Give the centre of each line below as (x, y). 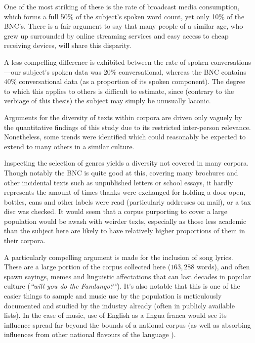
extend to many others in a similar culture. (69, 146)
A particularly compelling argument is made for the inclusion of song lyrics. (119, 257)
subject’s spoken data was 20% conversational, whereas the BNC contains (135, 71)
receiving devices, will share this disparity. (68, 45)
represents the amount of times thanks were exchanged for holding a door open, (125, 192)
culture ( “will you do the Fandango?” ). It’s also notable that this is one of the (122, 286)
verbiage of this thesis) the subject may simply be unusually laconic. (107, 101)
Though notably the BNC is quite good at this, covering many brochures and (121, 172)
